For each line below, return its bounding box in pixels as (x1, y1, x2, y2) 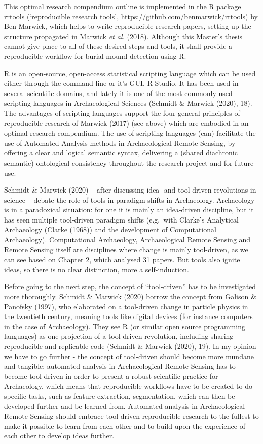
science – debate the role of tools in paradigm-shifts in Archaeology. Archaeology (4, 194, 255, 205)
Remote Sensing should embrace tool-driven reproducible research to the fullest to (4, 410, 259, 421)
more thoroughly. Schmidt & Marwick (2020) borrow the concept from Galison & (4, 291, 256, 302)
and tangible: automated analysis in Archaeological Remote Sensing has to (4, 361, 236, 371)
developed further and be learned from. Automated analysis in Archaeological (4, 400, 245, 411)
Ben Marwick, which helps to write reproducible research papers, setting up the (4, 21, 251, 31)
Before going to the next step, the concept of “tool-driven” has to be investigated (4, 281, 256, 292)
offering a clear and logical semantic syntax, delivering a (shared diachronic (4, 147, 238, 158)
